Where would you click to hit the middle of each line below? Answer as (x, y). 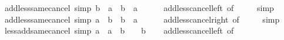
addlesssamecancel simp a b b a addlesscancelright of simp (142, 19)
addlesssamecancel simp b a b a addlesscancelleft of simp (139, 8)
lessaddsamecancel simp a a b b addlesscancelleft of (119, 30)
